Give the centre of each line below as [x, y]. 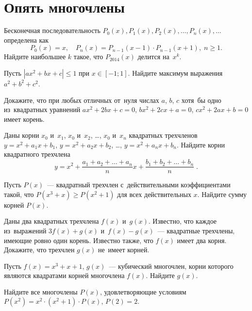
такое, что [88, 57]
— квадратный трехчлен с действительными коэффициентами [139, 185]
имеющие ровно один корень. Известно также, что [79, 240]
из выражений [25, 230]
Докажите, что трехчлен [39, 250]
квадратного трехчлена [37, 154]
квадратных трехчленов [163, 135]
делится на [153, 57]
